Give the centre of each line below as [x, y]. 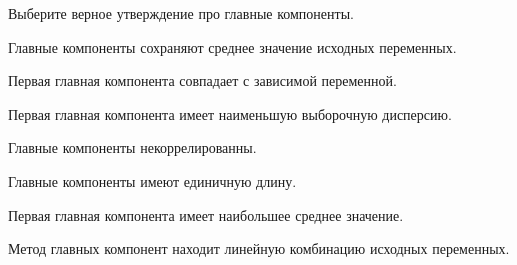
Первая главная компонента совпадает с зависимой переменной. [202, 80]
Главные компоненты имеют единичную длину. [152, 180]
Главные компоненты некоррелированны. [132, 147]
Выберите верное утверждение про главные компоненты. [181, 13]
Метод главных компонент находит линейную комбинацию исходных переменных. [259, 248]
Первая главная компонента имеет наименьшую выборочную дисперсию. [230, 113]
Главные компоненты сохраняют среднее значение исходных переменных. [232, 46]
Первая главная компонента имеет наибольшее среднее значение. [206, 214]
